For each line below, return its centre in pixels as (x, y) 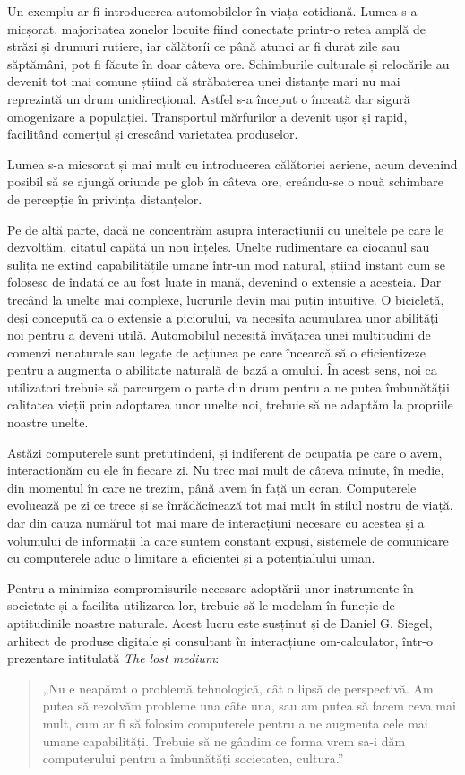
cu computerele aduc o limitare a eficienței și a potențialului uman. (191, 558)
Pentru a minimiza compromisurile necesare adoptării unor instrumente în (211, 587)
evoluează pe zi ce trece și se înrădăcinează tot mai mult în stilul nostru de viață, (230, 505)
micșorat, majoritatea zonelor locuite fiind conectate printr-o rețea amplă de (216, 28)
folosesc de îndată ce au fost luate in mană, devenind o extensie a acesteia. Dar (224, 282)
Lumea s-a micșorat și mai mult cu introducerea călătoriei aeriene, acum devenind (232, 164)
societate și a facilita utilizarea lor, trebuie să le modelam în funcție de (201, 605)
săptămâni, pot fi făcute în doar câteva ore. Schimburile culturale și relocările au (228, 63)
